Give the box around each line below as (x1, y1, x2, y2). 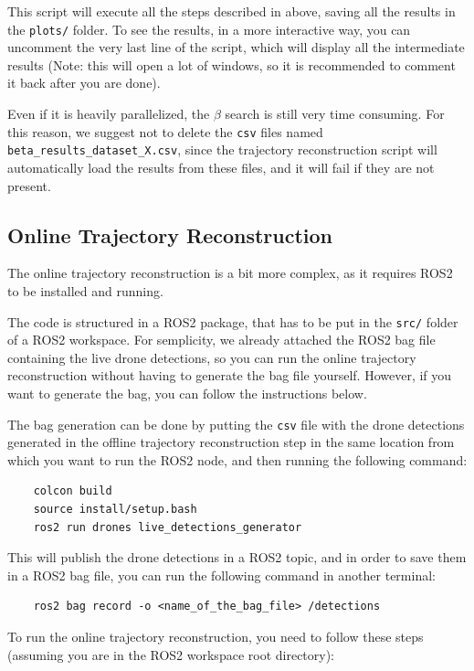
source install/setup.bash (33, 502, 197, 516)
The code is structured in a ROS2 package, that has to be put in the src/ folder (7, 312, 458, 331)
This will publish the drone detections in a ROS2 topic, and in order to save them (7, 548, 467, 567)
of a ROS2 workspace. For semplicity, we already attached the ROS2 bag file (7, 330, 436, 349)
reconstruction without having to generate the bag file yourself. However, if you (7, 366, 452, 385)
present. (7, 176, 51, 195)
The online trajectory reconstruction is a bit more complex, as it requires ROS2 (7, 263, 453, 282)
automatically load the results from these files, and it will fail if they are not (7, 157, 435, 176)
